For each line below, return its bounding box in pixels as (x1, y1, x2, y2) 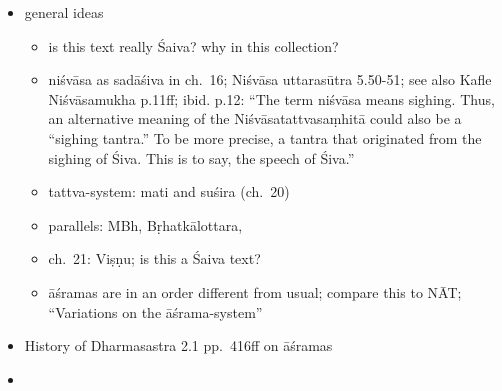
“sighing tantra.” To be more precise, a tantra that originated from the (48, 127, 482, 148)
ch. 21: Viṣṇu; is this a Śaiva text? (48, 248, 261, 269)
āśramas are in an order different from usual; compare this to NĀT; (48, 281, 462, 302)
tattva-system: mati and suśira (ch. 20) (48, 181, 290, 202)
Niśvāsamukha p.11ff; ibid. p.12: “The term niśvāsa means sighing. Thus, (48, 88, 495, 109)
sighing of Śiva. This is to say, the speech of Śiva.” (48, 147, 355, 168)
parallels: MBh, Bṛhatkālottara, (48, 214, 243, 235)
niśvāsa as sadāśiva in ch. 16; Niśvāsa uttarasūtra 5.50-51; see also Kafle (48, 69, 492, 90)
